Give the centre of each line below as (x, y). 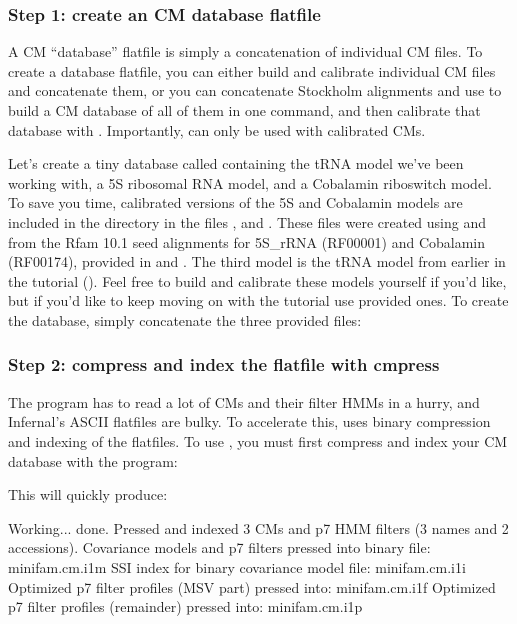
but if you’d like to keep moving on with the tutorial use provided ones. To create (258, 300)
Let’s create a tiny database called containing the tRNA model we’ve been (236, 163)
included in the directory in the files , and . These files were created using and (247, 221)
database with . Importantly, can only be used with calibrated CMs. (217, 129)
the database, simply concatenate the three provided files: (185, 319)
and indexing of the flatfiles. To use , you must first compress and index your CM (258, 440)
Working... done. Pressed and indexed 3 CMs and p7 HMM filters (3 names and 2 (258, 527)
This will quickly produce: (88, 494)
